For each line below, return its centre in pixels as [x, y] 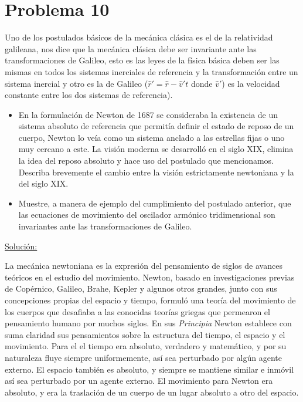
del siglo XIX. [43, 183]
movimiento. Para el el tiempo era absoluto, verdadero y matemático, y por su [146, 346]
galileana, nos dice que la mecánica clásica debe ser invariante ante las [131, 48]
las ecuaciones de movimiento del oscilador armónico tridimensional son [147, 214]
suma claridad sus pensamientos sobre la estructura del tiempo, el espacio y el [145, 334]
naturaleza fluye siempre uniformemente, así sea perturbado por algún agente [143, 357]
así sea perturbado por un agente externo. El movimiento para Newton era [139, 381]
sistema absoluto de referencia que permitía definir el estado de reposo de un [156, 126]
